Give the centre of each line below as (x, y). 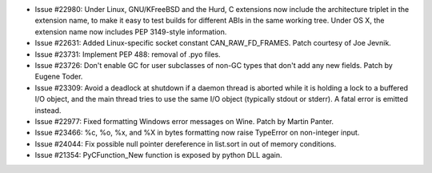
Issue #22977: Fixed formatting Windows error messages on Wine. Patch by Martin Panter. (184, 121)
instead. (48, 110)
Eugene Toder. (59, 77)
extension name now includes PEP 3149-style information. (131, 31)
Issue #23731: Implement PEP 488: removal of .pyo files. (128, 54)
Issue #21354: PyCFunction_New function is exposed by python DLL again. (159, 155)
